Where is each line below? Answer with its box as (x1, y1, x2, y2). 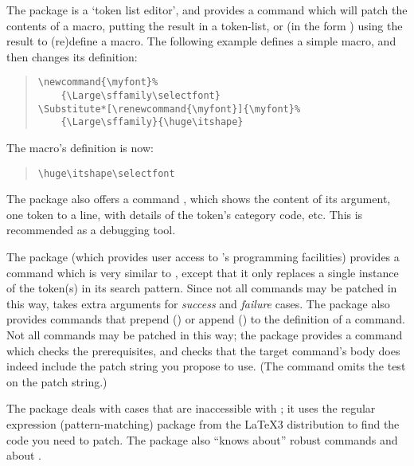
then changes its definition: (6, 48, 138, 65)
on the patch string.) (6, 373, 107, 390)
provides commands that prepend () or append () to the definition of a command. (6, 311, 405, 327)
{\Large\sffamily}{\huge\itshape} (61, 116, 244, 128)
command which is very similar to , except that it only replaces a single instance (6, 264, 399, 280)
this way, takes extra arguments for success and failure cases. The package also (6, 295, 390, 311)
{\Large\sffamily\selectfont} (61, 90, 221, 102)
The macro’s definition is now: (6, 139, 154, 155)
